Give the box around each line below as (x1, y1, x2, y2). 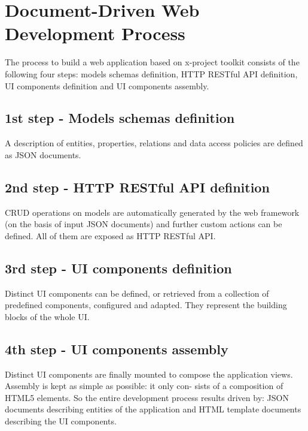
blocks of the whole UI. (5, 310, 90, 323)
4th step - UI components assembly (5, 339, 228, 358)
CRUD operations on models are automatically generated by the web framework (5, 206, 300, 218)
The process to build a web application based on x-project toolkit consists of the (5, 56, 300, 68)
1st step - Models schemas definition (5, 108, 235, 127)
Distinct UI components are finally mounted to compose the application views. (5, 367, 293, 380)
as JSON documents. (5, 148, 81, 161)
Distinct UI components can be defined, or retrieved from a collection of (5, 287, 269, 299)
